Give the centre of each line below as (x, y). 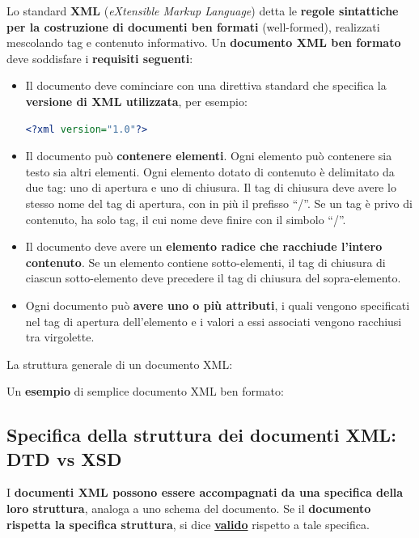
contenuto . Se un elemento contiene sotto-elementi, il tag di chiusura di (205, 262)
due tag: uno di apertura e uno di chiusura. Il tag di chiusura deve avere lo (211, 187)
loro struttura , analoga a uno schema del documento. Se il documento (189, 508)
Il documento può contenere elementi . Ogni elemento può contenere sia (209, 156)
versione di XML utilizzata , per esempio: (136, 101)
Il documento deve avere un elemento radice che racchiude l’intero (204, 246)
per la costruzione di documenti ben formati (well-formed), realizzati (193, 26)
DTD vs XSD (64, 458)
